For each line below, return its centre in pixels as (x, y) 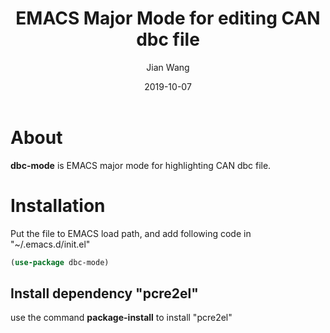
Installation (58, 205)
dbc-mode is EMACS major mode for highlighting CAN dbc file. (141, 165)
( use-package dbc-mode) (60, 262)
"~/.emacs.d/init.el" (50, 244)
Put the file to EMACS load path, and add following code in (131, 233)
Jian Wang (168, 67)
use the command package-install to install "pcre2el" (121, 318)
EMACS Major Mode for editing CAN (168, 18)
